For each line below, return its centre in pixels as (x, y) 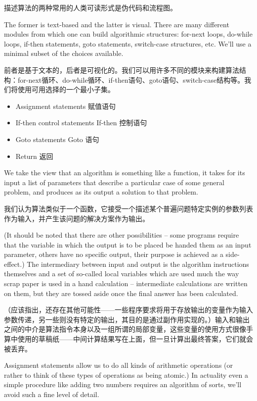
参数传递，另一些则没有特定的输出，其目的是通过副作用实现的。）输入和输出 (127, 319)
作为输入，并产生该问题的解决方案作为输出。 (77, 218)
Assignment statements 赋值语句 (65, 106)
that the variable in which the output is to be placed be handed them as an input (128, 244)
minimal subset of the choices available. (64, 53)
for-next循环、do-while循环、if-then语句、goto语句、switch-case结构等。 (131, 79)
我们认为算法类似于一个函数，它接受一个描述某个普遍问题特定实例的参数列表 (128, 208)
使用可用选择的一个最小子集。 (66, 89)
